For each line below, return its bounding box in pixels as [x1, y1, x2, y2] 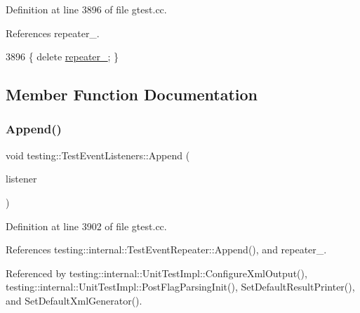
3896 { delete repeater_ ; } [6, 49, 119, 64]
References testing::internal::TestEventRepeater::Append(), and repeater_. [6, 242, 327, 257]
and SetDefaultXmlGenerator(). [6, 293, 142, 307]
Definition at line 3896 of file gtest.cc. [6, 2, 167, 16]
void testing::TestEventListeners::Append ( [6, 147, 190, 162]
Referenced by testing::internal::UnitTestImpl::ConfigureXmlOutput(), [6, 265, 307, 280]
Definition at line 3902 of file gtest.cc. [6, 218, 167, 233]
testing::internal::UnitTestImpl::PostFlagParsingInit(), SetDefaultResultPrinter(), [6, 279, 355, 294]
